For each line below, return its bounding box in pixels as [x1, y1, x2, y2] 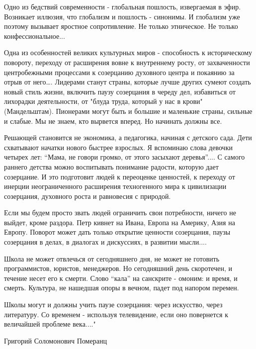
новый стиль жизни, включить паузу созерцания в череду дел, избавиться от [4, 86, 236, 96]
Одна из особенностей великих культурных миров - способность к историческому [4, 47, 253, 58]
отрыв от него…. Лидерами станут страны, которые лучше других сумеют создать [4, 77, 251, 87]
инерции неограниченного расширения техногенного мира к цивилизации [4, 181, 227, 191]
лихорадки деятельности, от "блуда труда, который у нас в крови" [4, 96, 203, 106]
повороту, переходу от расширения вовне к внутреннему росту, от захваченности [4, 57, 250, 67]
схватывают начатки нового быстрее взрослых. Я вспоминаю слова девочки [4, 142, 233, 152]
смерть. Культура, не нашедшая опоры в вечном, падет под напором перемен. [4, 282, 239, 293]
